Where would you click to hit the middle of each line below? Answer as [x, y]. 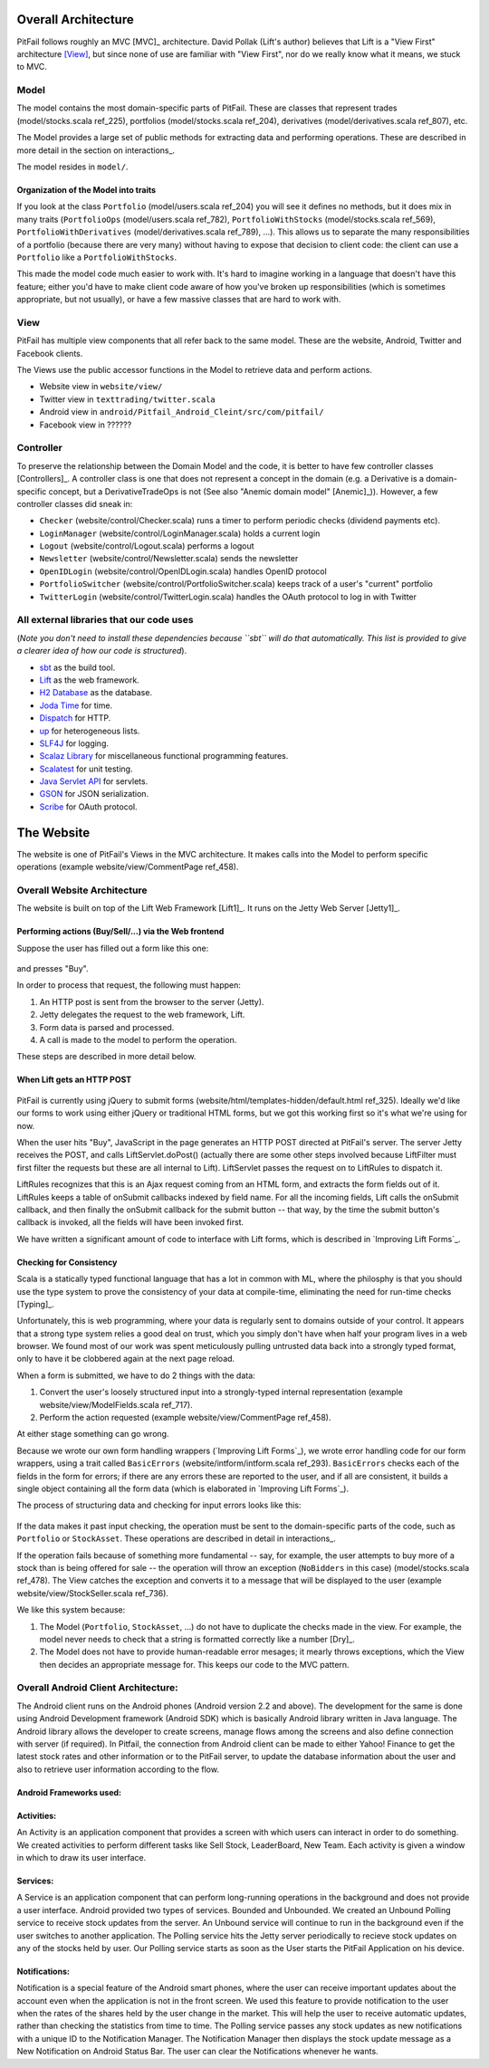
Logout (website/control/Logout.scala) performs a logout [147, 546]
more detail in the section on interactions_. [96, 150]
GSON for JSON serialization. [94, 794]
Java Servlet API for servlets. [94, 781]
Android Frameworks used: [69, 1792]
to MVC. [32, 67]
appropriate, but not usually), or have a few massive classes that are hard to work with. [179, 300]
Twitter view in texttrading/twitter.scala [128, 399]
